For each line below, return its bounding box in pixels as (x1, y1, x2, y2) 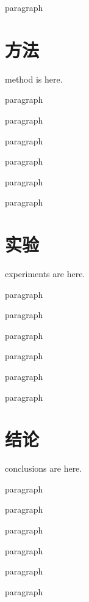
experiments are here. (5, 267, 85, 280)
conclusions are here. (5, 462, 82, 475)
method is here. (5, 72, 63, 85)
